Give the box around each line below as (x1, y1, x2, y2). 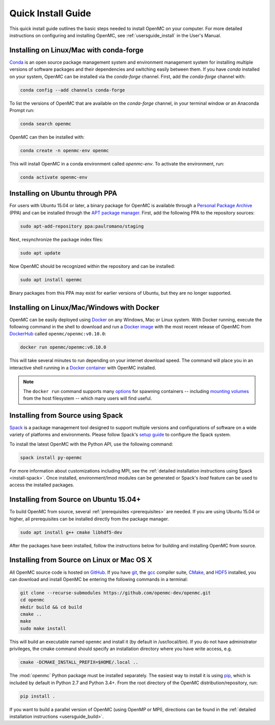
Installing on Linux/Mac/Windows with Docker (9, 303, 159, 312)
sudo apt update (20, 250, 61, 256)
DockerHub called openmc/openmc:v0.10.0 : (9, 331, 106, 337)
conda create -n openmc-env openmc (20, 148, 109, 153)
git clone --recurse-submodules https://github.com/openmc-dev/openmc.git (20, 590, 211, 596)
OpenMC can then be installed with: (9, 134, 85, 140)
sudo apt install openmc (20, 276, 82, 283)
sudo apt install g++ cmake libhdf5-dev (20, 529, 122, 535)
